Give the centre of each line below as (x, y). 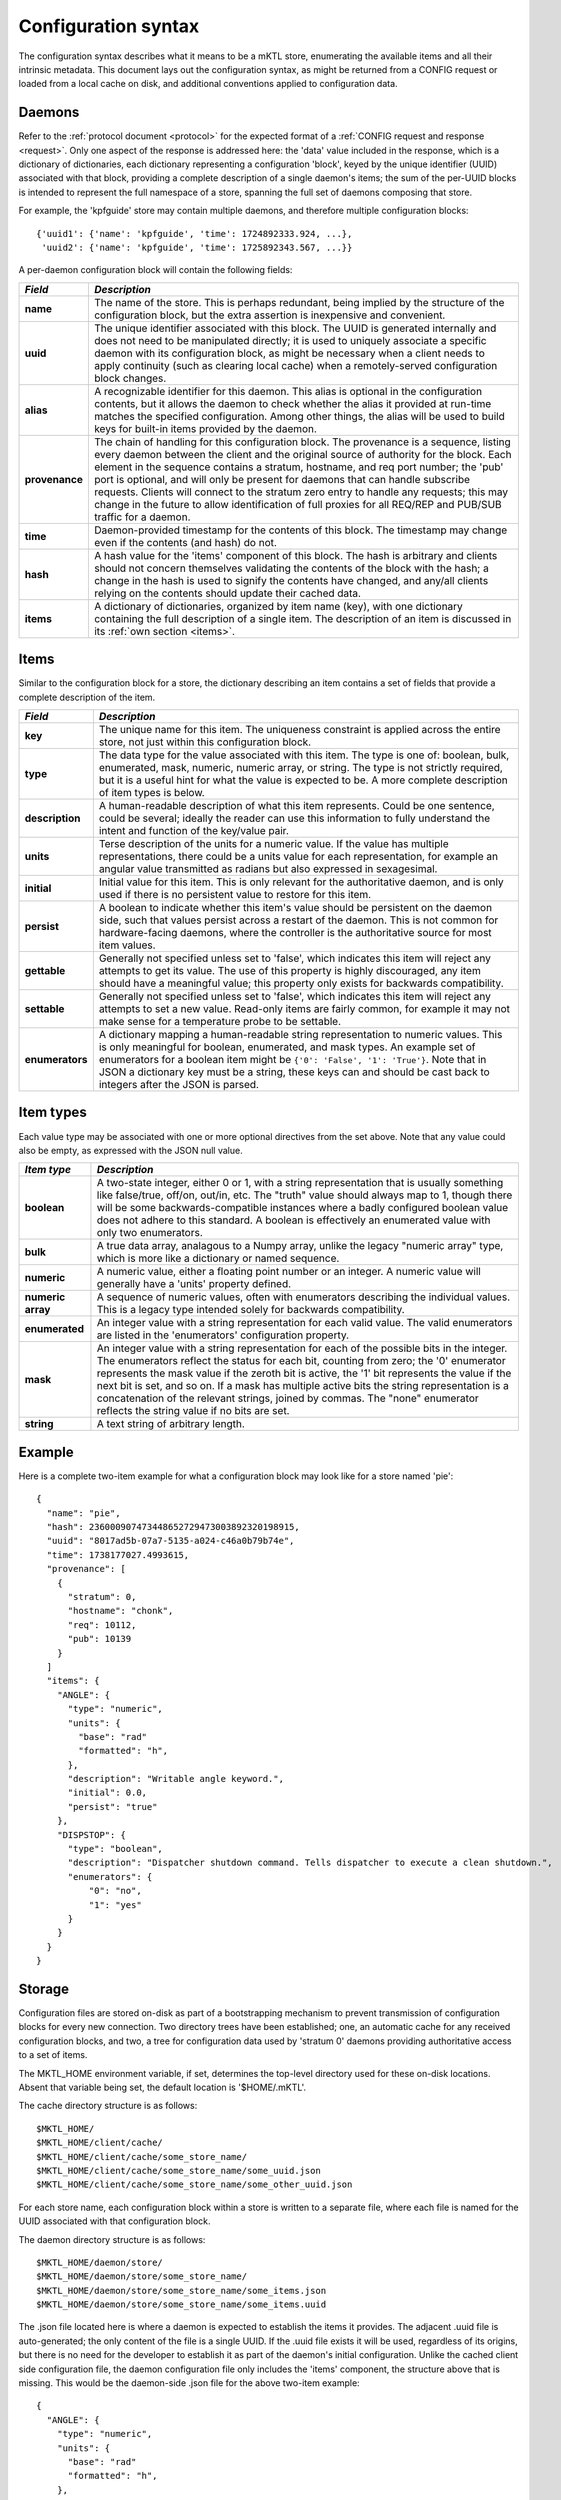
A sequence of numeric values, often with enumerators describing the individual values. (303, 1297)
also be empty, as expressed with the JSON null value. (131, 1150)
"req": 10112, (102, 1624)
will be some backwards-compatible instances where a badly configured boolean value (302, 1208)
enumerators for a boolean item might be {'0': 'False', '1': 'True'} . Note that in (292, 1060)
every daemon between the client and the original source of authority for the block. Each (302, 454)
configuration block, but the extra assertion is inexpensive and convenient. (269, 315)
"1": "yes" (115, 1904)
